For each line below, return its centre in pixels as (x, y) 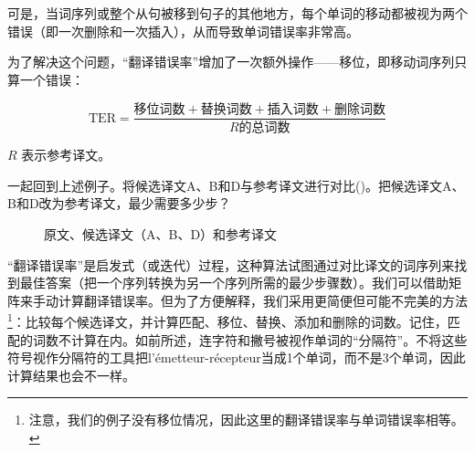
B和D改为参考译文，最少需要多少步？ (119, 203)
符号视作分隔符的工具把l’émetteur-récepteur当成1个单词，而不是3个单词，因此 (237, 357)
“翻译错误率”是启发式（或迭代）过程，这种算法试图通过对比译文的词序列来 (231, 264)
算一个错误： (46, 79)
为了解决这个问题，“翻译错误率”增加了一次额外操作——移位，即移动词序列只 (237, 62)
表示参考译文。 (66, 155)
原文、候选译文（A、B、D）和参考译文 (161, 234)
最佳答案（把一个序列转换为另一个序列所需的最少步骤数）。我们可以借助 (234, 283)
